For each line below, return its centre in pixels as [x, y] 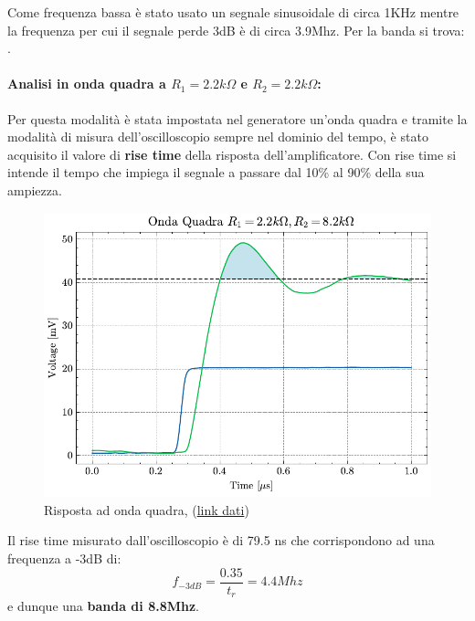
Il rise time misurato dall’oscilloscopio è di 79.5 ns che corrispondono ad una [221, 540]
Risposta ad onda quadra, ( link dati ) [147, 509]
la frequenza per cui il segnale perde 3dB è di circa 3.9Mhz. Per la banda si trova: [236, 30]
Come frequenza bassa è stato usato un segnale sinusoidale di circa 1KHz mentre [233, 12]
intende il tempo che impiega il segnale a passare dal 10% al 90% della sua [216, 172]
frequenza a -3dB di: [64, 558]
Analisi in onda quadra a [87, 84]
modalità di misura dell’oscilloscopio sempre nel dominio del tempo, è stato [218, 137]
